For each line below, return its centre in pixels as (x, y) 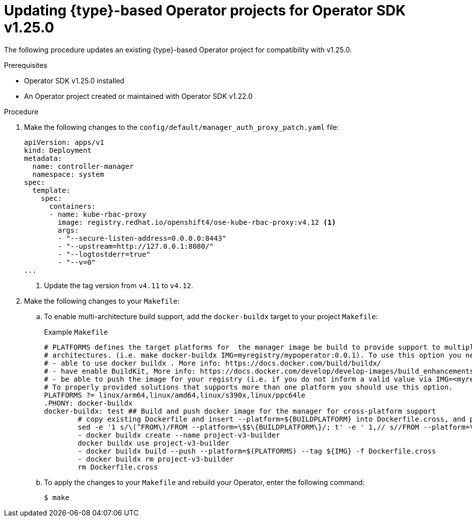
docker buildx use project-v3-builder (153, 443)
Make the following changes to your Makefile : (102, 301)
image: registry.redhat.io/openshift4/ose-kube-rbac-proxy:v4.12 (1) (197, 222)
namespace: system (68, 174)
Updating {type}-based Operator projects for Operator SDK (205, 10)
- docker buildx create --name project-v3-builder (179, 435)
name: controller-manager (83, 166)
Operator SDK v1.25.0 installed (74, 80)
